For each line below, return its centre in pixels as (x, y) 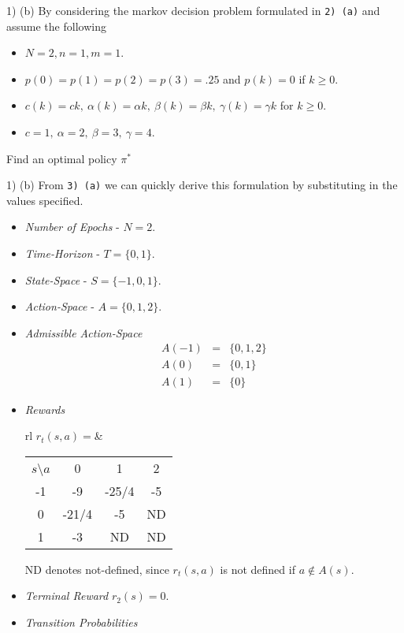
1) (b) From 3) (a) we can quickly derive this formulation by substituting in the (202, 185)
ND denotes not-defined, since (97, 569)
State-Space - (56, 279)
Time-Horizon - (62, 253)
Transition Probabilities (81, 622)
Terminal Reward (67, 596)
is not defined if (258, 569)
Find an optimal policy (62, 158)
